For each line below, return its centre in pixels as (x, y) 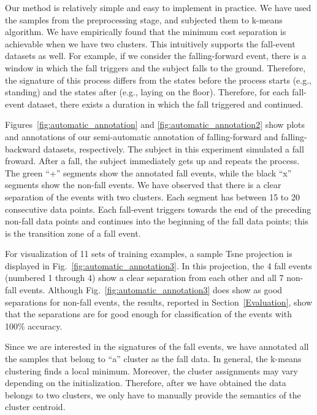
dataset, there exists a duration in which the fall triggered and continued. (165, 104)
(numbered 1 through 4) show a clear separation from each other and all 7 (144, 278)
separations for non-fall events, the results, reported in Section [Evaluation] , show (159, 302)
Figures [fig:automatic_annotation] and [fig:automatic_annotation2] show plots (155, 124)
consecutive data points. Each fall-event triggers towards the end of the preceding (158, 209)
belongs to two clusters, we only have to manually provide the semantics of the (153, 394)
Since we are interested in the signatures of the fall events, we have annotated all (157, 346)
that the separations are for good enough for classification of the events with (148, 314)
